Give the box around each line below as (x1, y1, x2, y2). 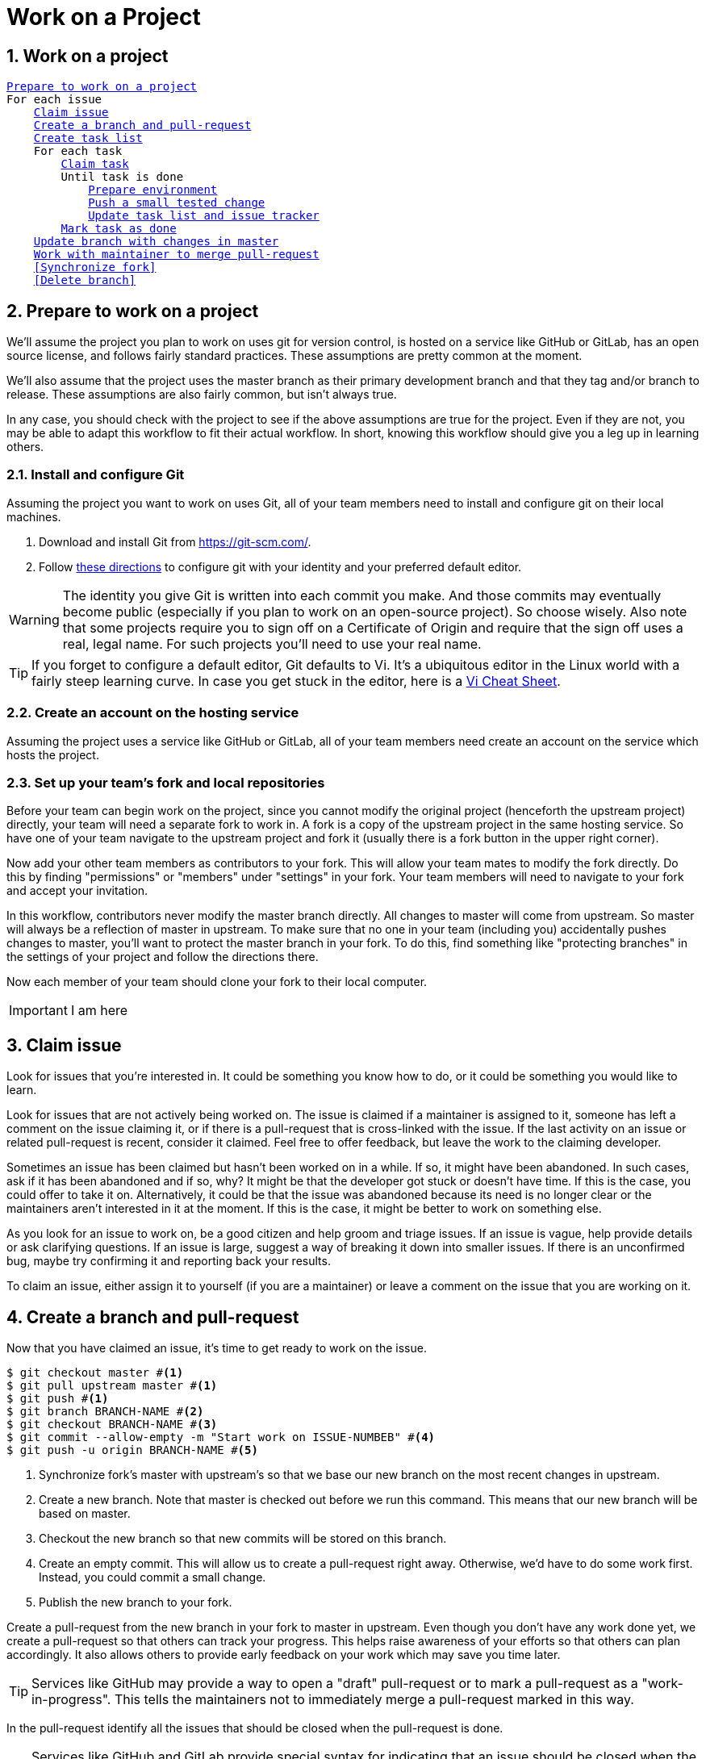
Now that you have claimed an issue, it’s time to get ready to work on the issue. (6, 1340, 427, 1355)
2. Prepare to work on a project (6, 300, 259, 321)
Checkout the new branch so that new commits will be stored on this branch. (39, 1531, 447, 1545)
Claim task (61, 157, 129, 171)
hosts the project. (6, 747, 99, 762)
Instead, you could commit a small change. (39, 1569, 266, 1584)
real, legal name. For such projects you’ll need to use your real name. (62, 635, 482, 652)
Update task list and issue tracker (88, 209, 320, 223)
